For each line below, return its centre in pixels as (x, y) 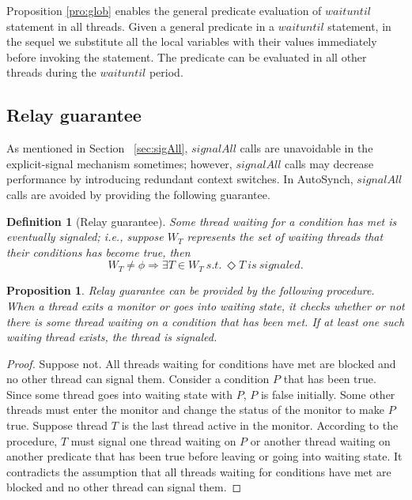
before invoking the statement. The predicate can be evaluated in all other (187, 56)
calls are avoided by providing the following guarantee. (138, 194)
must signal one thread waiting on (153, 440)
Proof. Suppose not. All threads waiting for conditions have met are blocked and (201, 363)
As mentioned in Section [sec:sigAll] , (97, 148)
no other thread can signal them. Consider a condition (138, 379)
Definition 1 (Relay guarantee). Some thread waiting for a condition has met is (202, 221)
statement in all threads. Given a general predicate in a (141, 26)
